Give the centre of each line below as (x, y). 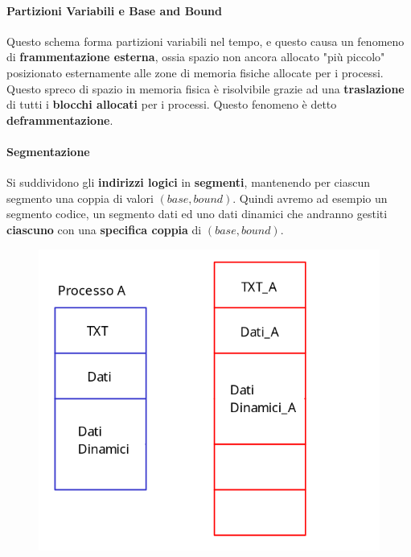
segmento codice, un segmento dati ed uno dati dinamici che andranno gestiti (197, 214)
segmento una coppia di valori (80, 198)
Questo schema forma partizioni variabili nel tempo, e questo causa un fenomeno (205, 41)
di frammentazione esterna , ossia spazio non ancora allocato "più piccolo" (196, 57)
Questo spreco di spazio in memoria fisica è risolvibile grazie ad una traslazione (205, 88)
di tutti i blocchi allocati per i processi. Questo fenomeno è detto (172, 104)
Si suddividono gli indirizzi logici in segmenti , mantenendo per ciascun (189, 182)
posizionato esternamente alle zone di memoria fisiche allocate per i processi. (195, 72)
